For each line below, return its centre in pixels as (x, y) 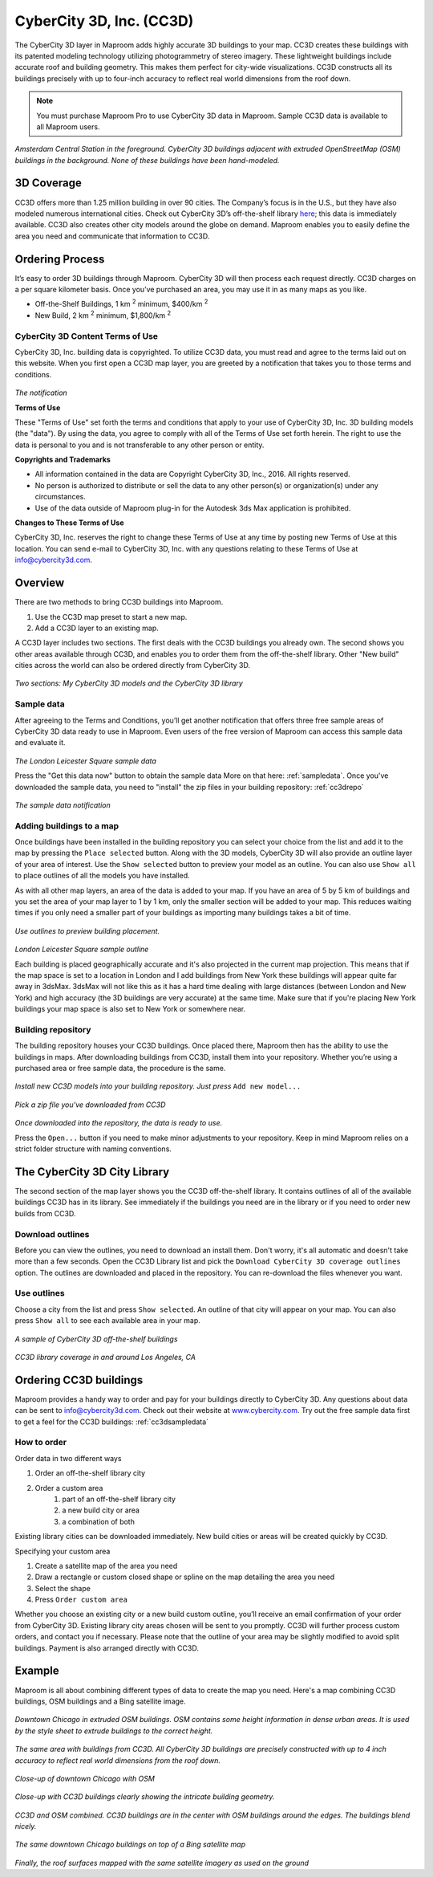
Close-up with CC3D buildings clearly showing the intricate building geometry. (145, 1797)
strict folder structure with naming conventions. (93, 1149)
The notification (41, 393)
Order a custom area (69, 1488)
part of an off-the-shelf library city (119, 1499)
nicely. (26, 1826)
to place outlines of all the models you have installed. (102, 876)
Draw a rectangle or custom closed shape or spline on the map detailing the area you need (185, 1577)
